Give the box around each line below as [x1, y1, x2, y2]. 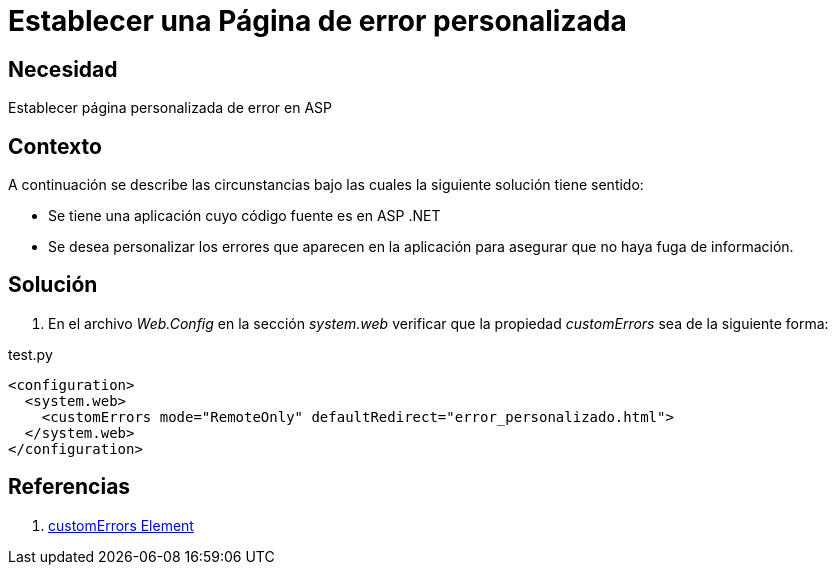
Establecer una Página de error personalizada [8, 4, 627, 38]
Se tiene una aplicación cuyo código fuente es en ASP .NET [48, 207, 441, 225]
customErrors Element [48, 516, 194, 534]
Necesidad [8, 56, 118, 82]
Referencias [8, 474, 131, 500]
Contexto [8, 133, 102, 159]
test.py [8, 345, 53, 363]
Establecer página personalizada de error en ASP [8, 99, 333, 117]
